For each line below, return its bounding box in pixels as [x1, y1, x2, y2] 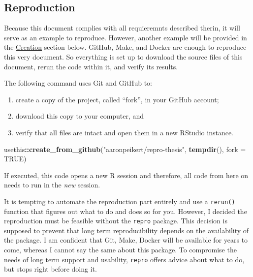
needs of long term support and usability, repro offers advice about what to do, [4, 254, 245, 264]
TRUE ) [4, 154, 27, 164]
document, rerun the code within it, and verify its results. [4, 61, 178, 71]
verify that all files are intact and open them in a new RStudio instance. [15, 127, 234, 137]
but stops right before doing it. [4, 264, 97, 274]
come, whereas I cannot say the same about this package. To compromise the [4, 245, 237, 255]
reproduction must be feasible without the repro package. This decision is [4, 215, 227, 226]
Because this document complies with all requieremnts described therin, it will [4, 23, 240, 33]
